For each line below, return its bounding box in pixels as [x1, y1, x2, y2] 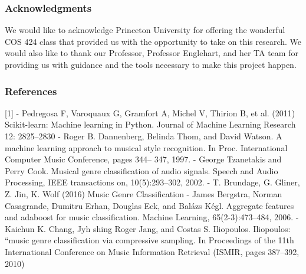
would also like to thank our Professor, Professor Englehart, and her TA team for [5, 47, 298, 59]
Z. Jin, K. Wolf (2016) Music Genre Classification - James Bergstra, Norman [5, 187, 282, 200]
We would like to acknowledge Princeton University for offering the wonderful [5, 24, 285, 36]
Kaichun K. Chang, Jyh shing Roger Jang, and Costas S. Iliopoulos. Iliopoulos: [5, 222, 291, 234]
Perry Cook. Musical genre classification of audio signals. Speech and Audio [5, 164, 278, 177]
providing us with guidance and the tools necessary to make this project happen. [5, 58, 297, 70]
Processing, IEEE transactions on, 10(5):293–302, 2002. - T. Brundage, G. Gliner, [5, 176, 300, 188]
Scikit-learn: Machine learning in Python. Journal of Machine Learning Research [5, 118, 296, 131]
